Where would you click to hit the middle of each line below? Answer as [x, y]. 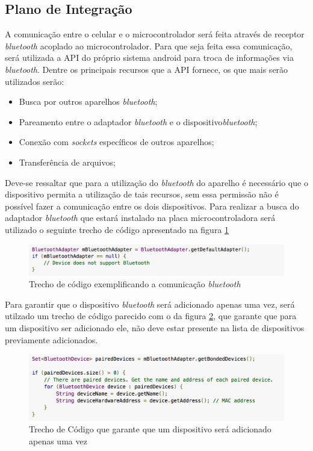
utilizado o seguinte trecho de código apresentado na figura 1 [117, 229]
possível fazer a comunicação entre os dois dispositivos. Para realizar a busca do [152, 206]
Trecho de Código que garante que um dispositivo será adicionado [150, 429]
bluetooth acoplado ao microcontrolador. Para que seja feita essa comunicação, [149, 45]
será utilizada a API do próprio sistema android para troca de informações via [149, 58]
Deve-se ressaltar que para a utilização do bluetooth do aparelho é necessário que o [156, 182]
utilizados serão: [35, 81]
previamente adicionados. [51, 339]
